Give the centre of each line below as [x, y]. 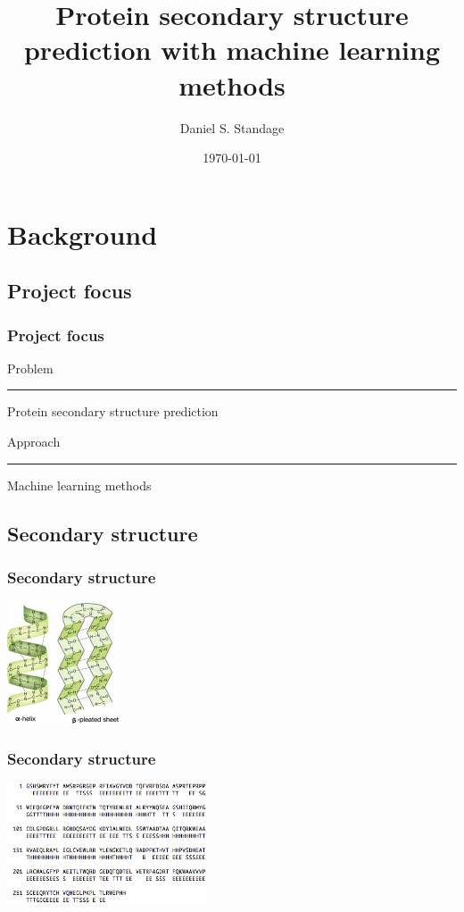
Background [83, 234]
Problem [30, 368]
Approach [34, 442]
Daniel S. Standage [232, 127]
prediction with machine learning [232, 50]
